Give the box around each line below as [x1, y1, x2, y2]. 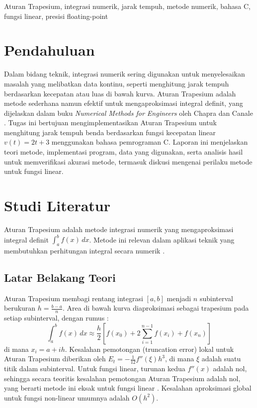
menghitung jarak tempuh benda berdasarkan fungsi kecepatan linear [4, 127, 216, 137]
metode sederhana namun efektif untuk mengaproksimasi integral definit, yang [4, 98, 243, 108]
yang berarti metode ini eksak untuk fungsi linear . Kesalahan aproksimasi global [4, 383, 252, 393]
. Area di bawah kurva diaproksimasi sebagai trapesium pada [62, 303, 249, 313]
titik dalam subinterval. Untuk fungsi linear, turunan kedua [4, 363, 185, 374]
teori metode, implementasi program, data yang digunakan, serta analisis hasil [4, 147, 243, 157]
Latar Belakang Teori [4, 269, 116, 285]
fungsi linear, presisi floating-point [4, 10, 108, 21]
